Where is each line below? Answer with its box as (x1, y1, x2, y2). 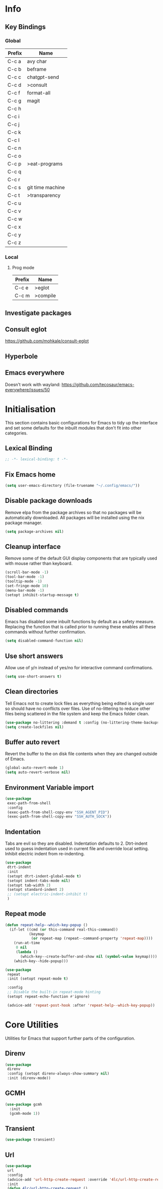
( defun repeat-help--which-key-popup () (5, 922, 88, 927)
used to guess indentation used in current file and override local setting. (5, 846, 149, 852)
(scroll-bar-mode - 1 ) (5, 570, 49, 575)
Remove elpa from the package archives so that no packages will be (5, 509, 142, 515)
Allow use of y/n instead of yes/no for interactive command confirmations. (5, 665, 153, 671)
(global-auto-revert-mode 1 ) (5, 765, 64, 771)
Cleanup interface (5, 542, 61, 551)
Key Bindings (5, 23, 46, 31)
